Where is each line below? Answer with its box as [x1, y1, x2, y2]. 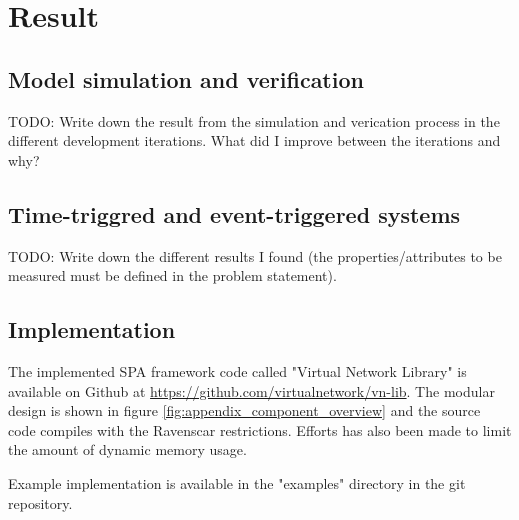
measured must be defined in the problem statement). [8, 265, 337, 286]
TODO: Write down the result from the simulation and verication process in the [8, 110, 500, 131]
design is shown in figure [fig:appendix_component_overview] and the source [8, 400, 481, 421]
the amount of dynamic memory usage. [8, 439, 247, 460]
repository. [8, 492, 73, 513]
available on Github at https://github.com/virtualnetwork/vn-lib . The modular [8, 380, 495, 401]
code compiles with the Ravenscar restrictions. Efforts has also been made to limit [8, 419, 512, 440]
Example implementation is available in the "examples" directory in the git [8, 472, 466, 493]
